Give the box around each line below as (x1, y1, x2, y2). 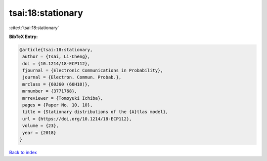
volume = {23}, (22, 123, 59, 128)
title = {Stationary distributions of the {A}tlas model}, (22, 109, 169, 115)
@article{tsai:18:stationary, (19, 47, 93, 52)
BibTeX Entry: (9, 34, 38, 40)
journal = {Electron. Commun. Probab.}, (22, 75, 122, 80)
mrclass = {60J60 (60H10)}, (22, 81, 90, 87)
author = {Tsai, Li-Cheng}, (22, 54, 90, 59)
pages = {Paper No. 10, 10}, (22, 102, 93, 108)
